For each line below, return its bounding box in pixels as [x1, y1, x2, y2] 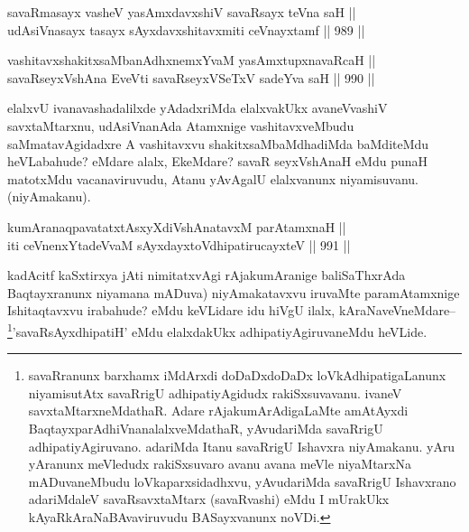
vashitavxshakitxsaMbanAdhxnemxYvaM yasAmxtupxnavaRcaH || [7, 51, 376, 70]
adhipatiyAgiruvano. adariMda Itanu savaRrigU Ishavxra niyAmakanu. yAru [28, 436, 455, 455]
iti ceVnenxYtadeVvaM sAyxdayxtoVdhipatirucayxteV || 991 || [7, 235, 351, 254]
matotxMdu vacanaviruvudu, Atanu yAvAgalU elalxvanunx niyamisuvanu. [7, 169, 418, 188]
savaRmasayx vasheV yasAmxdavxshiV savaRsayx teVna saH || [7, 3, 356, 21]
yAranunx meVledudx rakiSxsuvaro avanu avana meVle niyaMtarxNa [28, 454, 411, 473]
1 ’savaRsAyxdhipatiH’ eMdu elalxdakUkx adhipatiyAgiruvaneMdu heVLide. [7, 319, 428, 341]
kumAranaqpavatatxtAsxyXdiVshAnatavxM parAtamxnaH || [7, 217, 346, 236]
